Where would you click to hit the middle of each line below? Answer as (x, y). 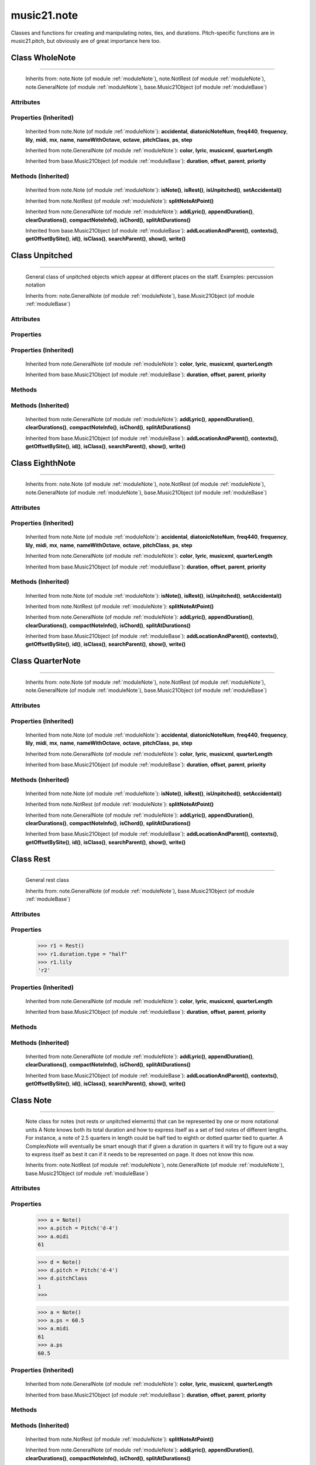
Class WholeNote (43, 58)
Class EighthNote (43, 463)
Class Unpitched (42, 256)
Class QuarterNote (46, 661)
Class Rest (31, 859)
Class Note (31, 1100)
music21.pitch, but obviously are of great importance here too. (86, 40)
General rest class (47, 880)
